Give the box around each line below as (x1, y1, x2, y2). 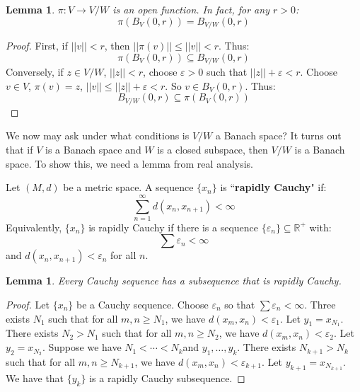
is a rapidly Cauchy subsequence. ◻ (89, 370, 245, 385)
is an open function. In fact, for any (112, 2, 269, 16)
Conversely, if (6, 64, 64, 79)
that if (6, 142, 33, 156)
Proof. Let (6, 297, 50, 312)
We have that (6, 370, 64, 385)
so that (224, 297, 255, 312)
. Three (304, 297, 336, 312)
